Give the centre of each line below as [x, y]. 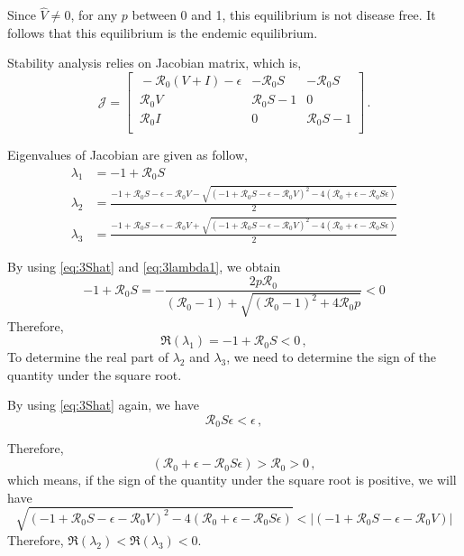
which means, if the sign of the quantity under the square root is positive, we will [232, 480]
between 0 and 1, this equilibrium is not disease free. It [284, 15]
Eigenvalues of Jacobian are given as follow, [127, 155]
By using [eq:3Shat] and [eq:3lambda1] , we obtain [144, 266]
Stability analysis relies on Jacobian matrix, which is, [155, 63]
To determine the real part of [88, 357]
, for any [94, 15]
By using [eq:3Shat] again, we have [104, 405]
